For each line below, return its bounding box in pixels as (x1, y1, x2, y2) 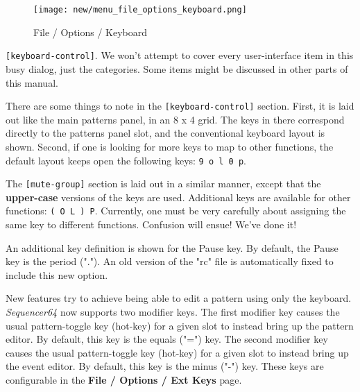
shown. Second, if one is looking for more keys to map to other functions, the (6, 139, 334, 153)
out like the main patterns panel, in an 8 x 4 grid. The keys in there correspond (6, 112, 345, 126)
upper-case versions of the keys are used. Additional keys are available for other (6, 189, 351, 204)
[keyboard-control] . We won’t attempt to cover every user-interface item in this (6, 48, 354, 62)
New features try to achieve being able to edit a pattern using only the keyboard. (6, 291, 352, 305)
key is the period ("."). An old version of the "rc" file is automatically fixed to (6, 254, 334, 269)
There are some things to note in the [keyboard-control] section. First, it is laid (6, 99, 354, 113)
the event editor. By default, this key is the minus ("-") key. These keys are (6, 359, 324, 373)
